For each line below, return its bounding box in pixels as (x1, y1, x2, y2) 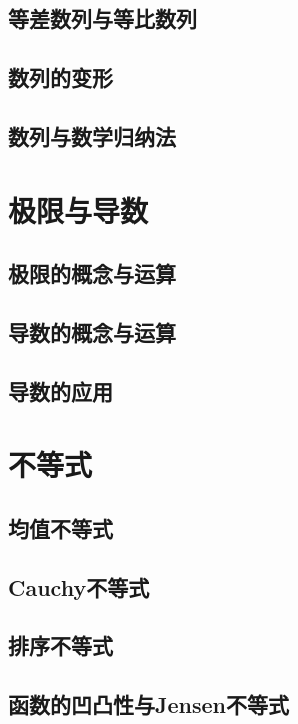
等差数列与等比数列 (8, 3, 197, 34)
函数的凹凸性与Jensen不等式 (8, 689, 289, 720)
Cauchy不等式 (8, 571, 150, 602)
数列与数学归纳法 (8, 120, 176, 151)
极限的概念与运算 (8, 258, 176, 289)
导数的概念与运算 (8, 316, 176, 347)
